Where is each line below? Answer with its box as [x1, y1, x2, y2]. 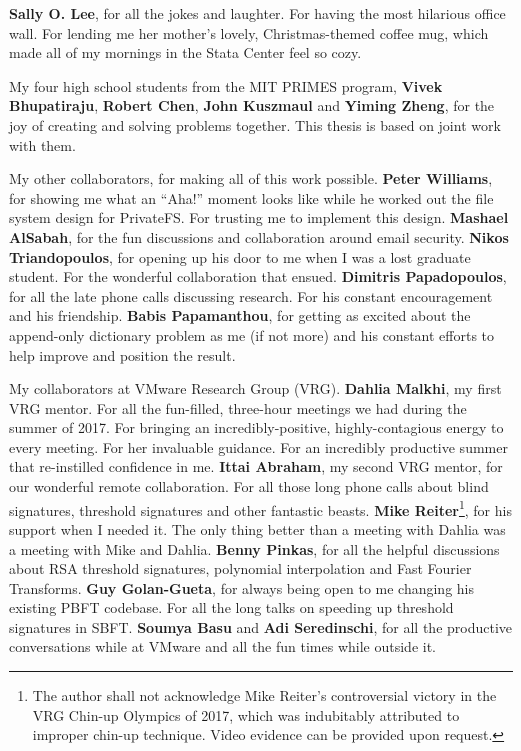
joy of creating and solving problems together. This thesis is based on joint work [9, 114, 501, 135]
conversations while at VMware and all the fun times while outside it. [9, 636, 436, 657]
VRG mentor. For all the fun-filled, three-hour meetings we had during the [9, 397, 467, 418]
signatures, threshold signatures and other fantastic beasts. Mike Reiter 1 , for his [9, 496, 512, 520]
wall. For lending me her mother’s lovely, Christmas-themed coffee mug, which [9, 22, 489, 43]
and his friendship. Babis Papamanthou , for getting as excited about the [9, 305, 471, 326]
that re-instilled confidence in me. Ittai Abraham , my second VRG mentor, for [9, 456, 503, 477]
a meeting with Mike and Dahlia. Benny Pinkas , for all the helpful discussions [9, 538, 500, 559]
